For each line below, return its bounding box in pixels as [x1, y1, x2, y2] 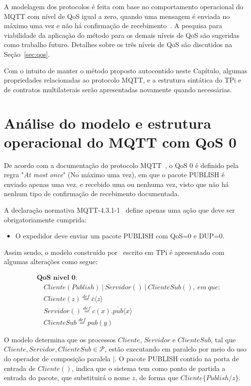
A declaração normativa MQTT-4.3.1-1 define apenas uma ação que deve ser [4, 205, 235, 215]
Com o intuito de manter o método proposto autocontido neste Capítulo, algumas [4, 65, 248, 75]
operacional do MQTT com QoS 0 [4, 132, 237, 151]
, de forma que [135, 372, 179, 383]
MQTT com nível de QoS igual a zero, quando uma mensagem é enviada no [4, 11, 230, 21]
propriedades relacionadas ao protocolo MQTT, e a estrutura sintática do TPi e [4, 75, 241, 85]
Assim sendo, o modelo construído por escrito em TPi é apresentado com [4, 247, 225, 257]
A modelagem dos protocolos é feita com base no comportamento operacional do [4, 1, 244, 11]
